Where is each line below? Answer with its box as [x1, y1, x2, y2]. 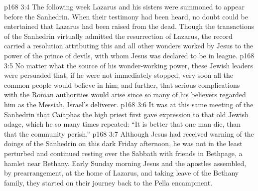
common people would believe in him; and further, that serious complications [4, 79, 240, 90]
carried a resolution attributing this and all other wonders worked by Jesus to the [4, 40, 254, 51]
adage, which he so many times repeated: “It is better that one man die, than [4, 119, 241, 129]
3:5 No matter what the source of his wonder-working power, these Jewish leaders [4, 60, 254, 70]
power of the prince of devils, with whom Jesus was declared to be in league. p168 [4, 50, 255, 60]
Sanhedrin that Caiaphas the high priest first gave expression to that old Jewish [4, 109, 249, 119]
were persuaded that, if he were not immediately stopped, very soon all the [4, 70, 234, 80]
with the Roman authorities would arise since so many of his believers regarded [4, 89, 246, 100]
